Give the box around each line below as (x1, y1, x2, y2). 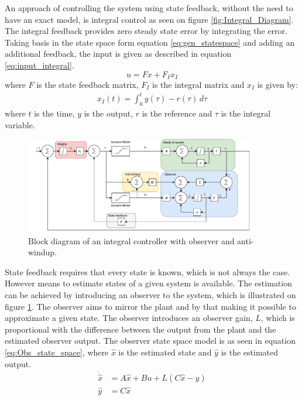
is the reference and (142, 107, 212, 119)
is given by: (257, 78, 298, 91)
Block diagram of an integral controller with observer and (28, 234, 235, 247)
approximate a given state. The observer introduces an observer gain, (5, 312, 253, 324)
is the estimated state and (118, 346, 212, 358)
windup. (28, 246, 57, 258)
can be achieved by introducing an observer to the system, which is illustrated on (5, 288, 296, 300)
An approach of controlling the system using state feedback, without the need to (5, 2, 293, 13)
